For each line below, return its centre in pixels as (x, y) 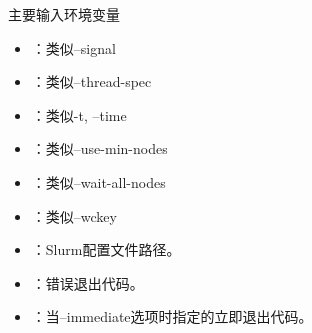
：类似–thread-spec (91, 81)
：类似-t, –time (79, 114)
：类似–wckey (74, 215)
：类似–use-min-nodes (99, 148)
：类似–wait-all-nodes (98, 181)
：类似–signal (73, 47)
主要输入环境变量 (64, 14)
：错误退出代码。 (87, 282)
